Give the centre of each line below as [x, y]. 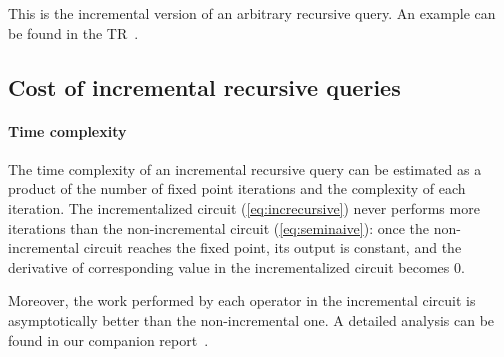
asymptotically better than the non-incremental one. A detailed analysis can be [251, 319]
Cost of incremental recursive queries [204, 86]
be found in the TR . [73, 32]
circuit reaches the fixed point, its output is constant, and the [272, 247]
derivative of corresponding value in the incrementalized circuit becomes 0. [236, 266]
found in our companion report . [108, 339]
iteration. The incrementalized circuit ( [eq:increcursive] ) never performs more [244, 207]
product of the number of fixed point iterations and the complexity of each [237, 188]
